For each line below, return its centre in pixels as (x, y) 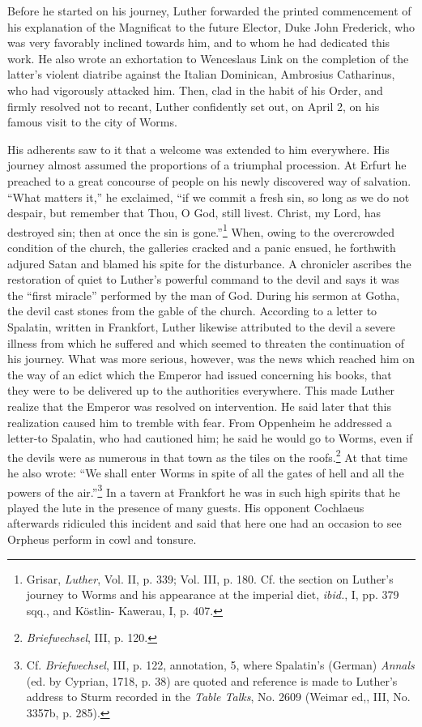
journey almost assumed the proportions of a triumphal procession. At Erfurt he (207, 165)
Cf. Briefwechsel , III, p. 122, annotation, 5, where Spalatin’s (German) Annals (220, 664)
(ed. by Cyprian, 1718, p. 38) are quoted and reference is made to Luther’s (212, 680)
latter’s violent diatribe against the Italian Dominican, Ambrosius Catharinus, (201, 74)
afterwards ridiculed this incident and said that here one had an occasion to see (205, 523)
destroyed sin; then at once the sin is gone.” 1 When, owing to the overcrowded (201, 230)
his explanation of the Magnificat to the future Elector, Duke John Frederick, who (211, 26)
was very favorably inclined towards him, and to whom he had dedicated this (199, 43)
